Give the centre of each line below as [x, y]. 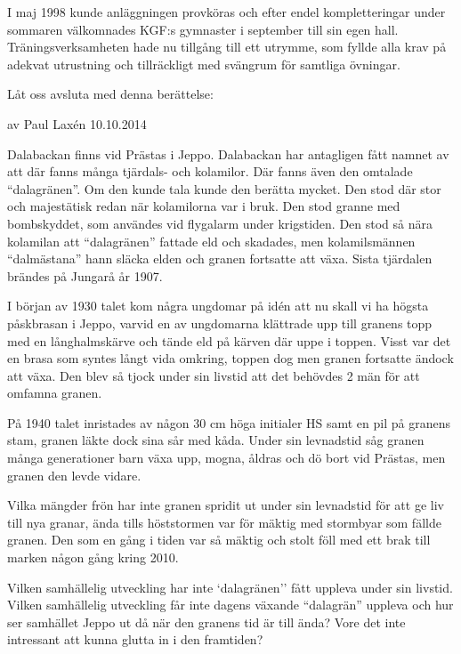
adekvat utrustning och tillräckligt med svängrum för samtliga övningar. [204, 64]
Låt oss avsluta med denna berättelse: [110, 94]
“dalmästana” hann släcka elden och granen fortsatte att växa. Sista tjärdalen [220, 258]
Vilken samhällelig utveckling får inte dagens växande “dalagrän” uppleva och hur [230, 605]
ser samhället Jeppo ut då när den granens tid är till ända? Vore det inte [206, 622]
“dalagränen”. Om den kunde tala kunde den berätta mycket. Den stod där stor [224, 188]
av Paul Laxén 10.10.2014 [77, 123]
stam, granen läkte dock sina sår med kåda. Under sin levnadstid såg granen [216, 440]
